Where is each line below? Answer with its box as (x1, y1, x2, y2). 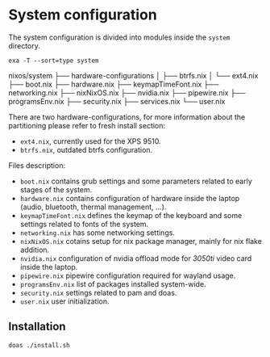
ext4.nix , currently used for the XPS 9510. (19, 136, 161, 146)
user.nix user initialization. (19, 296, 110, 306)
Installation (8, 320, 66, 334)
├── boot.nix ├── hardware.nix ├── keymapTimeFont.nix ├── (8, 79, 219, 89)
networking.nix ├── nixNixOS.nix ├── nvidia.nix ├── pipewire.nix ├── (8, 87, 246, 98)
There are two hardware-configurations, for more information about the (8, 111, 246, 122)
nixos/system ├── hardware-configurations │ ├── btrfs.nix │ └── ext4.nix (8, 70, 259, 80)
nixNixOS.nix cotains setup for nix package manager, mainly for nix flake (19, 236, 262, 246)
